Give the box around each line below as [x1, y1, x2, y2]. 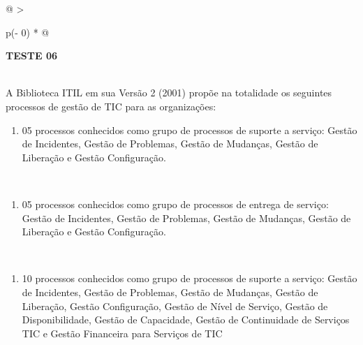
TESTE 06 [6, 48, 57, 63]
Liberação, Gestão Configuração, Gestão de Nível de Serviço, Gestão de [22, 298, 328, 313]
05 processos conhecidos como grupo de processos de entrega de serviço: [22, 196, 329, 211]
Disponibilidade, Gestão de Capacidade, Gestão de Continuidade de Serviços [22, 312, 350, 327]
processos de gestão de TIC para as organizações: [6, 98, 216, 113]
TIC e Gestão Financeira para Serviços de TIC [22, 325, 223, 340]
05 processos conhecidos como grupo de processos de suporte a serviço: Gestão [22, 122, 357, 137]
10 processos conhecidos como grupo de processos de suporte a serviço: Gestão [22, 271, 357, 286]
